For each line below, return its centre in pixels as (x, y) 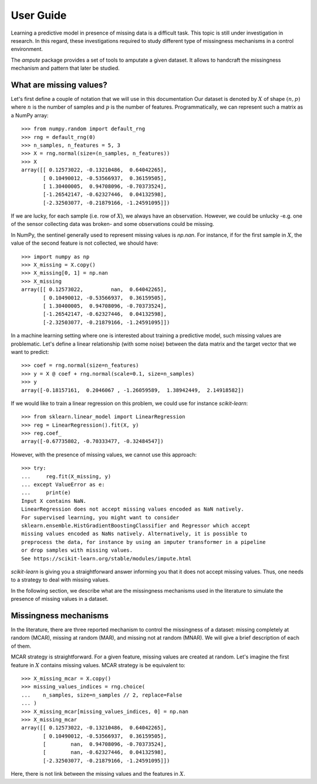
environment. (27, 49)
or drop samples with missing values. (77, 550)
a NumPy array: (30, 115)
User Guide (39, 15)
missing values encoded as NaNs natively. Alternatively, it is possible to (134, 534)
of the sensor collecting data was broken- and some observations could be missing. (112, 224)
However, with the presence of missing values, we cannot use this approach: (104, 454)
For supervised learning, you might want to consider (100, 517)
